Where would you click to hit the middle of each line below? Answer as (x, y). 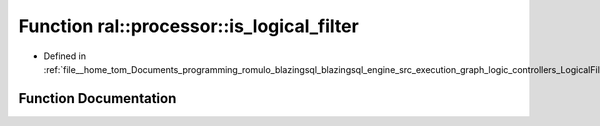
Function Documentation (97, 98)
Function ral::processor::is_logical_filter (188, 26)
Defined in (65, 56)
